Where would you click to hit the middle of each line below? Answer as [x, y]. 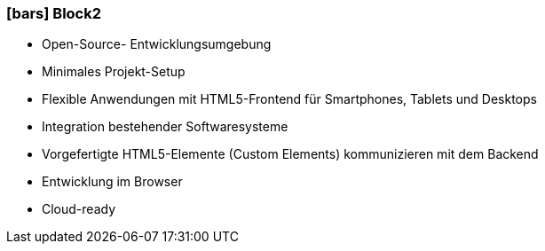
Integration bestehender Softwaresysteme [165, 127]
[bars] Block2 [54, 13]
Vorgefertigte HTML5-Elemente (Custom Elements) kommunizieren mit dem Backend [290, 154]
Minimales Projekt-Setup [114, 72]
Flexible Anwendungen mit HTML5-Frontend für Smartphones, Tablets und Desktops [289, 99]
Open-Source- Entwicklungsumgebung [157, 44]
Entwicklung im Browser [112, 182]
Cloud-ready [79, 209]
